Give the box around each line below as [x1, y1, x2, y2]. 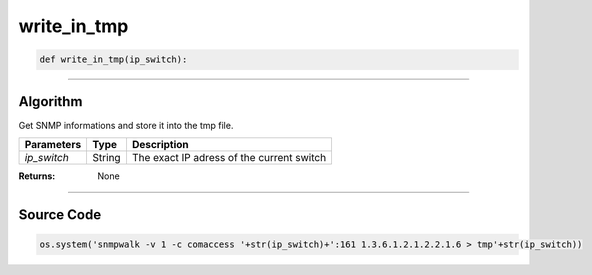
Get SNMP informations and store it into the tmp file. [18, 119, 234, 131]
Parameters [24, 138, 82, 152]
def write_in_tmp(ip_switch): [39, 54, 188, 65]
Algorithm [18, 93, 83, 110]
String [92, 151, 121, 165]
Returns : [18, 170, 56, 182]
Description [131, 138, 189, 152]
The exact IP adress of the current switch [131, 151, 327, 165]
